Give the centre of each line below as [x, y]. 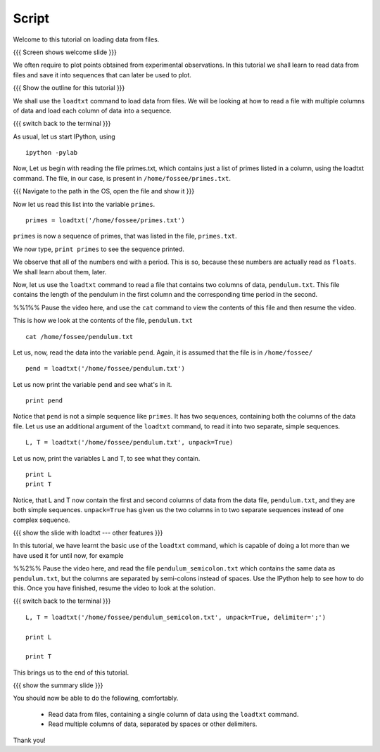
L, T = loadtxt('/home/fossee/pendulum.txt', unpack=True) [129, 442]
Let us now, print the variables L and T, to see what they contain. [107, 458]
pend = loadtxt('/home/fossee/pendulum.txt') [106, 369]
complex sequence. [42, 520]
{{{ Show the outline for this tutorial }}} [69, 88]
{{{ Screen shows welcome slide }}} [65, 52]
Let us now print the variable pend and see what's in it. [93, 384]
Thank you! [29, 740]
